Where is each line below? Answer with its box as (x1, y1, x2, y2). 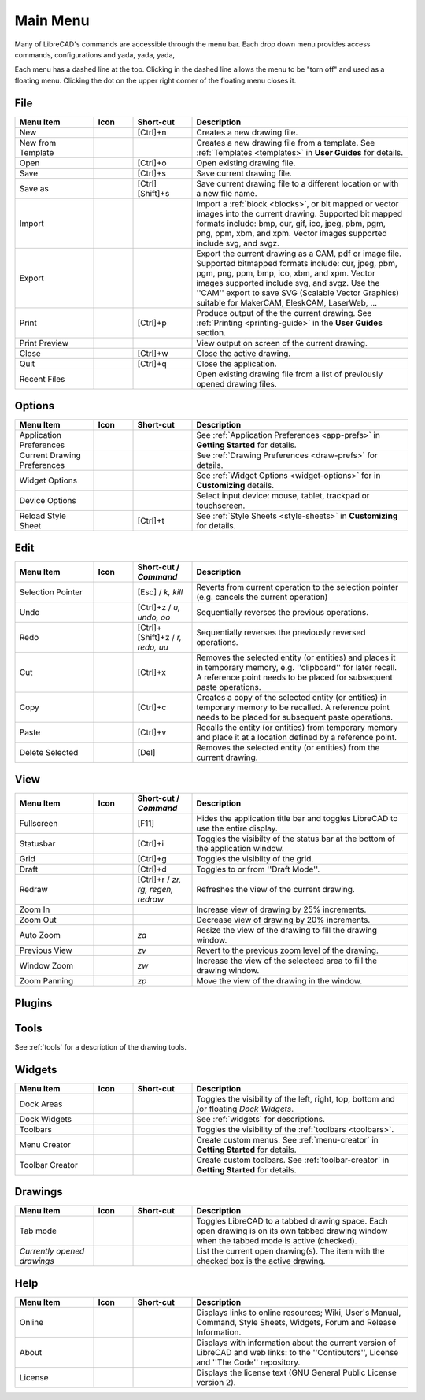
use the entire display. (196, 823, 279, 834)
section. (196, 327, 226, 338)
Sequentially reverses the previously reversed (196, 627, 366, 638)
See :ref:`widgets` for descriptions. (196, 1113, 326, 1124)
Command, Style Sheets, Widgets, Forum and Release (196, 1317, 397, 1328)
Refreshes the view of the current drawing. (196, 884, 356, 895)
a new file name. (196, 187, 257, 198)
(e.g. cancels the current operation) (196, 591, 328, 602)
